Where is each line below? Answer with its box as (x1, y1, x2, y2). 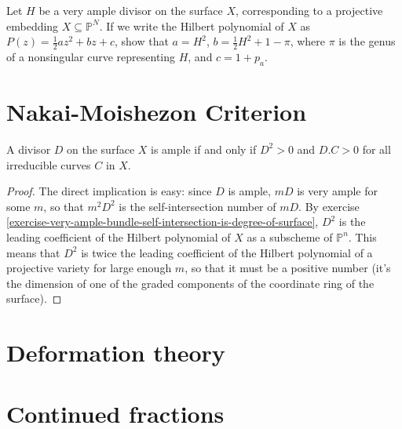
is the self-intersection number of (119, 198, 276, 214)
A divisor (6, 140, 51, 157)
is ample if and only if (151, 140, 257, 157)
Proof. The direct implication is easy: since (6, 183, 212, 199)
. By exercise (298, 198, 360, 214)
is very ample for (297, 183, 378, 199)
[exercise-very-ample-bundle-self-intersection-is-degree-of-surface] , (6, 213, 319, 230)
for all (362, 140, 391, 157)
